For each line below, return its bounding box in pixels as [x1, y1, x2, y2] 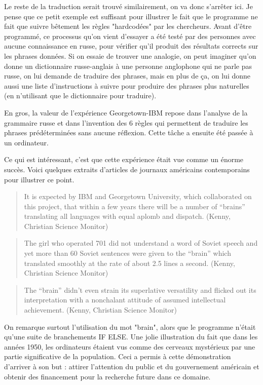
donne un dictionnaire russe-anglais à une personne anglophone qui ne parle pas [4, 60, 252, 71]
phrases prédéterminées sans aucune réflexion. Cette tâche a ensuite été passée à [4, 127, 253, 138]
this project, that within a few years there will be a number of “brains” [24, 201, 245, 211]
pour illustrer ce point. [4, 174, 74, 184]
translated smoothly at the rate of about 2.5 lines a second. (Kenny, [24, 257, 235, 268]
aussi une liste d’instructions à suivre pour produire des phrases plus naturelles [4, 80, 249, 91]
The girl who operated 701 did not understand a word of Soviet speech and [24, 238, 258, 248]
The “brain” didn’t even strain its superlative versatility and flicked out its [24, 284, 256, 295]
